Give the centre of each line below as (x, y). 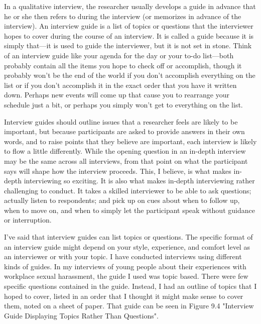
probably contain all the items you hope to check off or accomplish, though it (123, 65)
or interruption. (28, 220)
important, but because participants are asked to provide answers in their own (124, 131)
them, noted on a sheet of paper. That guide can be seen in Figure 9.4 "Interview (129, 306)
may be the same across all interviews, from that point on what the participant (126, 160)
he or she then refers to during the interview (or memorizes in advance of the (123, 16)
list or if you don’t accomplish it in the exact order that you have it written (120, 85)
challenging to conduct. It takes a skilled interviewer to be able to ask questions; (128, 190)
